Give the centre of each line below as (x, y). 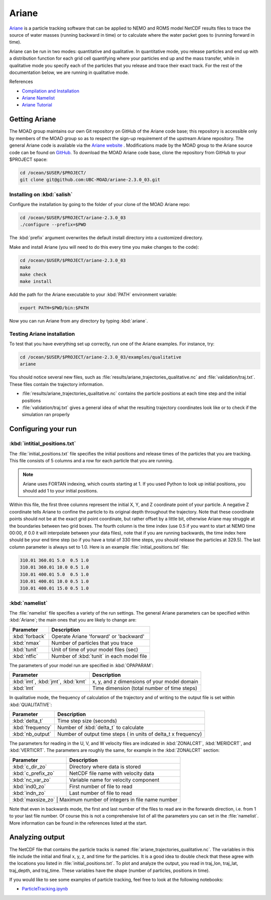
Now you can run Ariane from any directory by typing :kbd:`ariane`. (79, 321)
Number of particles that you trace (92, 643)
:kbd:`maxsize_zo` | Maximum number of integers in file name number (95, 799)
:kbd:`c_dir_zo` (30, 766)
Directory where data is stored (105, 766)
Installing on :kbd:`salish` (41, 194)
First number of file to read (101, 786)
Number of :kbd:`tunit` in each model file (99, 656)
